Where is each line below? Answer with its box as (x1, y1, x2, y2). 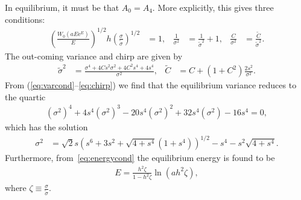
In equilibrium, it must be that (5, 1, 119, 13)
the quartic (5, 90, 46, 103)
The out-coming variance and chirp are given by (5, 49, 183, 62)
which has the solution (5, 120, 88, 133)
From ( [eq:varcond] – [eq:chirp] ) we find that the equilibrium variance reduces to (5, 79, 297, 91)
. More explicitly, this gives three (152, 1, 274, 13)
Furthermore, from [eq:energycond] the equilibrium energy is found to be (5, 151, 275, 164)
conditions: (5, 13, 45, 25)
